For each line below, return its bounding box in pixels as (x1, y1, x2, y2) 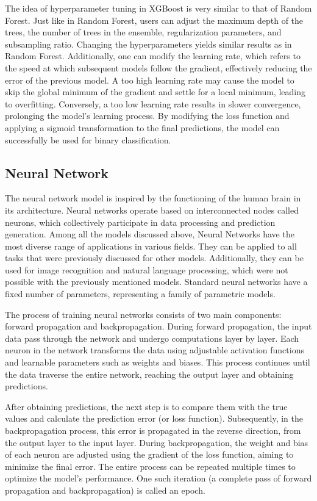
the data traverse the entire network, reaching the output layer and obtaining (5, 367, 294, 380)
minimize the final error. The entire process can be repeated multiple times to (5, 460, 296, 472)
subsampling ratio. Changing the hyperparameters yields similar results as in (5, 37, 292, 50)
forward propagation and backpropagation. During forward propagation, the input (5, 320, 312, 333)
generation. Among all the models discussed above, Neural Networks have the (5, 228, 294, 240)
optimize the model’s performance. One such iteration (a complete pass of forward (5, 472, 312, 485)
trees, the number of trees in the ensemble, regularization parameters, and (5, 26, 282, 38)
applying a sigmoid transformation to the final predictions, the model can (5, 121, 280, 134)
